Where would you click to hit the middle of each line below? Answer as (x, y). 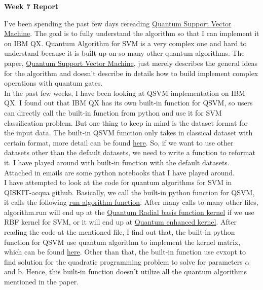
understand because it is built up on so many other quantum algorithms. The (124, 53)
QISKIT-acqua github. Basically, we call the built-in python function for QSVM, (129, 192)
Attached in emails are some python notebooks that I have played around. (119, 172)
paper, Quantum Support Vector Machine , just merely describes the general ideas (131, 63)
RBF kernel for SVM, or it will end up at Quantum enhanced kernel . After (120, 222)
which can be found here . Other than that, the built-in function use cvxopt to (125, 252)
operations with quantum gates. (53, 83)
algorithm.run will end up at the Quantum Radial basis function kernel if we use (129, 212)
